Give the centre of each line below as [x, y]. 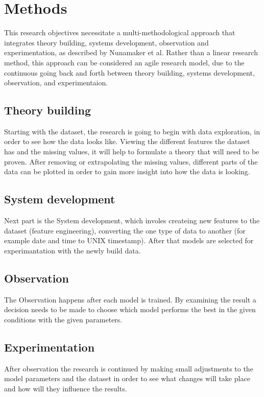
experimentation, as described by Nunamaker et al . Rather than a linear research [131, 52]
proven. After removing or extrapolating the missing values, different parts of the [131, 161]
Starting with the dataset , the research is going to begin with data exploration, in [132, 131]
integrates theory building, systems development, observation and [106, 42]
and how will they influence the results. [66, 388]
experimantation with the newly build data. [73, 250]
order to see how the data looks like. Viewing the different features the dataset [127, 141]
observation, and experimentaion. [56, 83]
